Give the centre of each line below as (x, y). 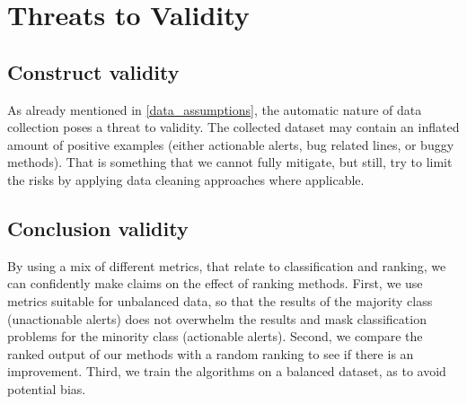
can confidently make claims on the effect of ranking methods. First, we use (215, 283)
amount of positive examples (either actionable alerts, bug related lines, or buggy (231, 144)
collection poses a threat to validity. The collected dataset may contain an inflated (233, 127)
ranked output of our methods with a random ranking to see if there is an (211, 353)
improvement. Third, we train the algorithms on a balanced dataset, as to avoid (227, 371)
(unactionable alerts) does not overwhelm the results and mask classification (217, 318)
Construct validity (93, 71)
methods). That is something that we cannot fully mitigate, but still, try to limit (230, 162)
